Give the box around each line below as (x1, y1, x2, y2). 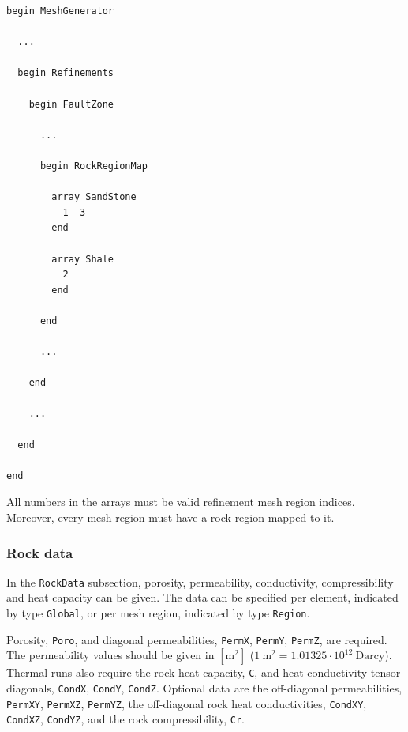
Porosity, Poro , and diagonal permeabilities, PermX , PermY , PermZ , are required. (6, 631, 387, 647)
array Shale (51, 253, 114, 265)
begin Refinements (17, 67, 114, 79)
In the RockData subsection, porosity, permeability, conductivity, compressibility (6, 573, 394, 590)
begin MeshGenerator (6, 6, 114, 17)
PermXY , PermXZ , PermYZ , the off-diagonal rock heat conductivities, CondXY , (6, 695, 367, 711)
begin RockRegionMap (39, 160, 148, 172)
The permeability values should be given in (6, 647, 215, 663)
